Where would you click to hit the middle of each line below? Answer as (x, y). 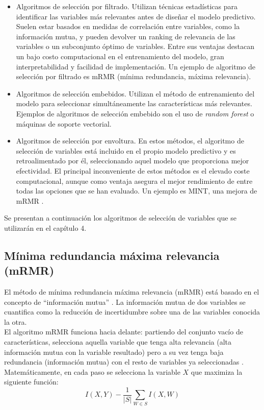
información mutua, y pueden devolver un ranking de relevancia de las (126, 36)
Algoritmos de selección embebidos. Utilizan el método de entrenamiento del (135, 93)
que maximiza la (217, 371)
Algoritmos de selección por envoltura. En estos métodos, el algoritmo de (130, 141)
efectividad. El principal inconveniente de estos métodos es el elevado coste (133, 170)
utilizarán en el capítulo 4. (45, 227)
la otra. (16, 321)
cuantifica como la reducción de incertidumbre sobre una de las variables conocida (132, 312)
